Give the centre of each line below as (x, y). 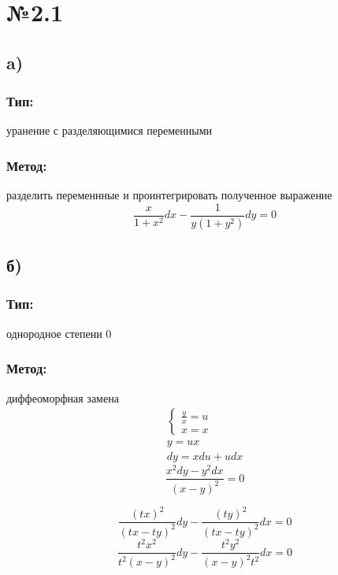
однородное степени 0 (59, 333)
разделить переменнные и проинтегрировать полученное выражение (169, 195)
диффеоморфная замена (63, 397)
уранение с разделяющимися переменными (110, 130)
